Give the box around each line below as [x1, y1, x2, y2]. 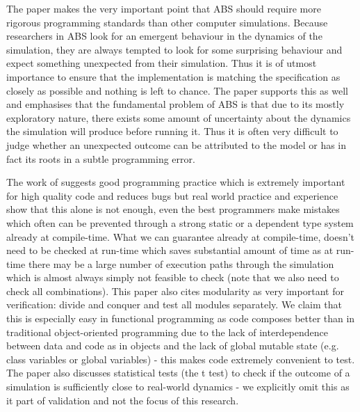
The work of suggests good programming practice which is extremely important [6, 175, 345, 189]
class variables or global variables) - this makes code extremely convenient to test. [6, 351, 355, 366]
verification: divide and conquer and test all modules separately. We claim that [6, 297, 342, 312]
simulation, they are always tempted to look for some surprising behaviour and [6, 42, 343, 56]
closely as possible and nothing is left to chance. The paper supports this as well [6, 83, 348, 97]
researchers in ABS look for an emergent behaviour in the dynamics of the [6, 29, 322, 43]
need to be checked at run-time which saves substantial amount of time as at [6, 243, 334, 257]
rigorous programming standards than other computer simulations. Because [6, 15, 328, 29]
